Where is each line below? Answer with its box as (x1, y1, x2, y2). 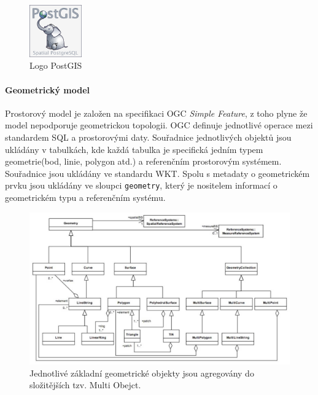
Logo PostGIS (29, 59, 82, 72)
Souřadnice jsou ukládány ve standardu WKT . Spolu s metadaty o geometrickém (5, 166, 310, 179)
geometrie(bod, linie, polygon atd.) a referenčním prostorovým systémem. (5, 155, 282, 168)
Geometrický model (5, 83, 90, 96)
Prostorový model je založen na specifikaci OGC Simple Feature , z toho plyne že (5, 106, 308, 119)
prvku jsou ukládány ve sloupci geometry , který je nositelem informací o (5, 179, 277, 192)
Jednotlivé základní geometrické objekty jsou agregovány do (29, 366, 254, 379)
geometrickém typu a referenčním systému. (5, 191, 166, 203)
